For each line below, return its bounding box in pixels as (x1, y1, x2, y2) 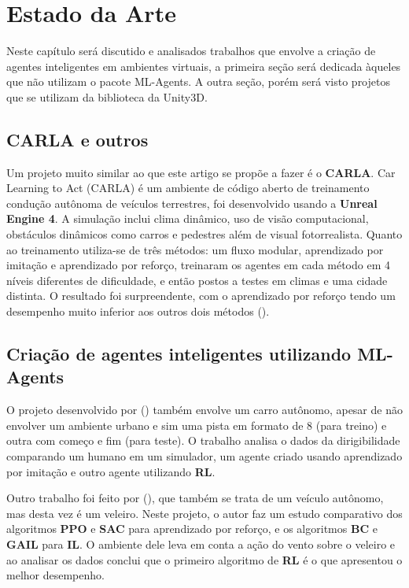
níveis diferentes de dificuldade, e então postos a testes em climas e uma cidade (6, 272, 388, 288)
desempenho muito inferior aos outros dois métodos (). (6, 303, 270, 320)
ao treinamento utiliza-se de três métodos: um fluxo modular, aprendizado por (6, 241, 384, 257)
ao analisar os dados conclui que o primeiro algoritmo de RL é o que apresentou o (6, 551, 403, 568)
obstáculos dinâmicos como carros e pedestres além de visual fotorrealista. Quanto (6, 226, 403, 242)
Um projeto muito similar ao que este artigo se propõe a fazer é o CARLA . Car (6, 164, 396, 180)
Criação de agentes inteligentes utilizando (6, 342, 352, 366)
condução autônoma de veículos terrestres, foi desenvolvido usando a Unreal (6, 194, 378, 211)
